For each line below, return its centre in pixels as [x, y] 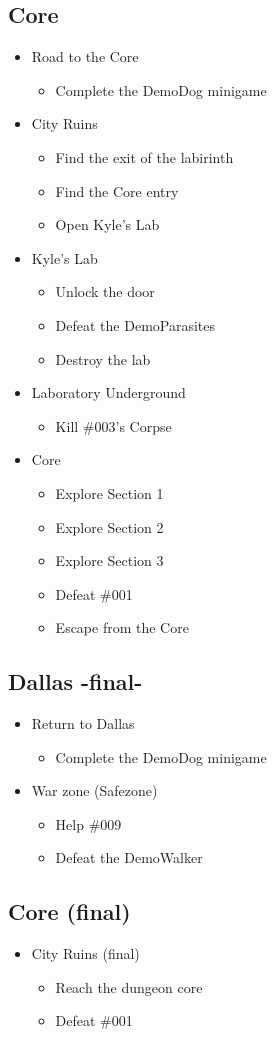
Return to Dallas [83, 723]
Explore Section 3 [109, 560]
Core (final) [69, 911]
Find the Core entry [117, 190]
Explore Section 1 [109, 492]
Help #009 [88, 823]
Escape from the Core [122, 627]
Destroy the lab [103, 358]
